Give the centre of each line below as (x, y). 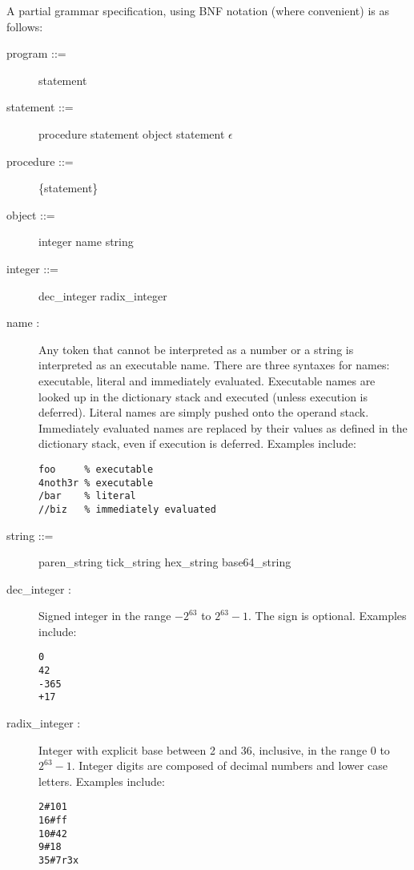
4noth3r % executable (96, 483)
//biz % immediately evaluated (127, 509)
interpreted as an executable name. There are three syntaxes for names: (214, 365)
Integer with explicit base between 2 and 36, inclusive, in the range (203, 749)
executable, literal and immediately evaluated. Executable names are (207, 380)
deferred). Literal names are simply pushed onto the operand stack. (204, 412)
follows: (25, 26)
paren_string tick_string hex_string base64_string (165, 562)
